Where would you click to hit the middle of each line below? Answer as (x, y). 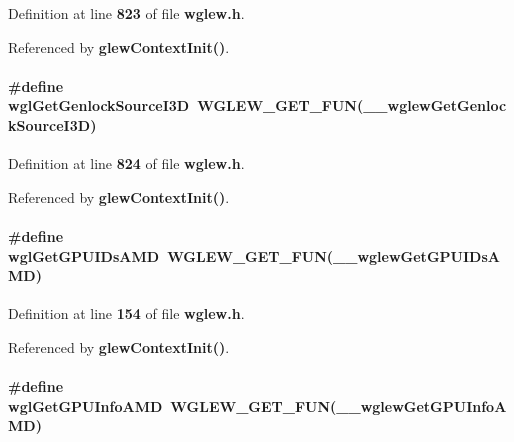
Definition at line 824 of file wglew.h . (126, 163)
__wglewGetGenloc (435, 105)
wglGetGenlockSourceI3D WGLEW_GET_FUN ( (186, 105)
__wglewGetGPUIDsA (416, 255)
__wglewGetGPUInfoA (421, 405)
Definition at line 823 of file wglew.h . (126, 13)
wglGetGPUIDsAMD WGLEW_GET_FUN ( (171, 255)
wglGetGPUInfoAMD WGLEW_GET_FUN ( (172, 405)
